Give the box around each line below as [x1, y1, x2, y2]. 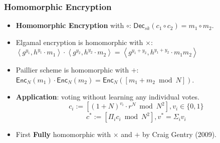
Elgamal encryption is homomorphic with [16, 36, 143, 47]
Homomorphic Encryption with [16, 20, 124, 30]
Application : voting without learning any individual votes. [16, 91, 199, 101]
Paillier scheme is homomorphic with [16, 64, 129, 75]
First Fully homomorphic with [16, 129, 111, 139]
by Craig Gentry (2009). [142, 129, 216, 139]
